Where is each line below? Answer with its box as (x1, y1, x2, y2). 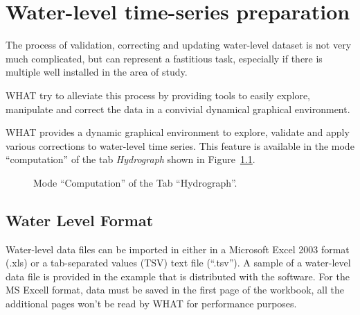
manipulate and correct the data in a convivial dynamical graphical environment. (6, 101, 350, 116)
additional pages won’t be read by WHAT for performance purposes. (6, 296, 297, 311)
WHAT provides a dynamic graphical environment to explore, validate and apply (6, 125, 350, 139)
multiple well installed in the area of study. (6, 65, 188, 79)
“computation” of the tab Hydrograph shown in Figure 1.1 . (6, 152, 255, 167)
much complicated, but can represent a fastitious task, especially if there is (6, 51, 323, 65)
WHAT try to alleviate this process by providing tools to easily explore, (6, 87, 310, 102)
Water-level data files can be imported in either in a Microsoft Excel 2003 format (6, 241, 350, 256)
